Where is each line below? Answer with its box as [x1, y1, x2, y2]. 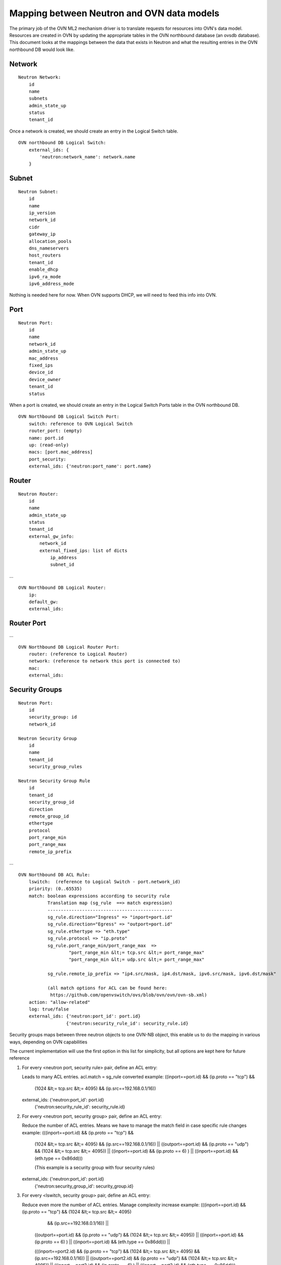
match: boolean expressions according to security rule [28, 893, 170, 899]
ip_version [28, 210, 56, 216]
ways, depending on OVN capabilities [9, 1039, 88, 1045]
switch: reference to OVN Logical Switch [28, 420, 133, 427]
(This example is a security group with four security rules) [34, 1164, 155, 1171]
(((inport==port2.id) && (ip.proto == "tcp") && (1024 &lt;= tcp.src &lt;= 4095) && [34, 1248, 200, 1254]
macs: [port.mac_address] [28, 449, 93, 455]
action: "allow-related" [28, 999, 90, 1005]
